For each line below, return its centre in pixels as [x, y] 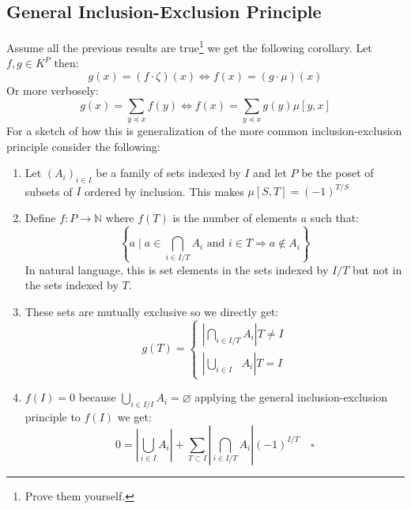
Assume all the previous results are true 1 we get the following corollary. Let [189, 46]
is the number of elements [235, 218]
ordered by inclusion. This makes [164, 191]
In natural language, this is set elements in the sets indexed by [177, 269]
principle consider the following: [83, 146]
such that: [334, 218]
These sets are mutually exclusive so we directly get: [152, 311]
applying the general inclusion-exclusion [291, 397]
